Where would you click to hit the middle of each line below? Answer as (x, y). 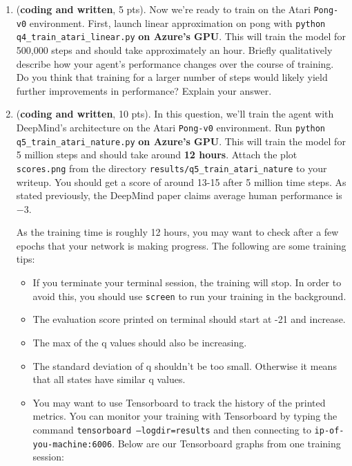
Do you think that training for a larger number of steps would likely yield (172, 77)
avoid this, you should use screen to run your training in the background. (189, 296)
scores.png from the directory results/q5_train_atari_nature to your (172, 168)
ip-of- (329, 430)
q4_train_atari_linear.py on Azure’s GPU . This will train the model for (181, 36)
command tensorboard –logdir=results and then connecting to (172, 429)
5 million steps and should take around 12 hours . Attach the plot (157, 155)
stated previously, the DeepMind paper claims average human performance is (179, 195)
